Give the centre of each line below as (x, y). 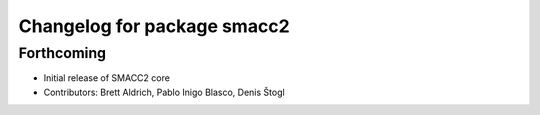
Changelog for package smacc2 (154, 26)
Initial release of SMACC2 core (106, 78)
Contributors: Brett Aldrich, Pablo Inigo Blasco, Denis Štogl (164, 92)
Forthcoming (62, 53)
